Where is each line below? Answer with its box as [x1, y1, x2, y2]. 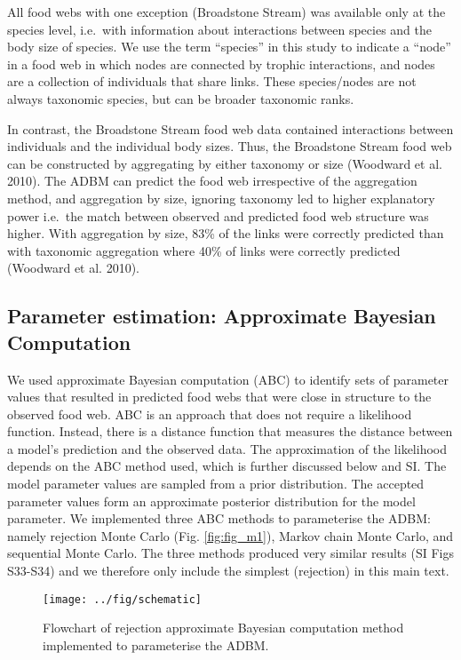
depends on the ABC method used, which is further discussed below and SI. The [7, 457, 447, 475]
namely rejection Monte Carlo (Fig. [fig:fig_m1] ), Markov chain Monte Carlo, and [7, 526, 454, 545]
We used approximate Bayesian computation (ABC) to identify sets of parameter [7, 370, 449, 388]
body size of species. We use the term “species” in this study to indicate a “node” [7, 37, 451, 56]
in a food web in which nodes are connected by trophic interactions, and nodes [7, 54, 435, 73]
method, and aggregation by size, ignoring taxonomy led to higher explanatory [7, 188, 435, 207]
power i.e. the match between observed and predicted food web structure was [7, 206, 429, 225]
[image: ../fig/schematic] [43, 592, 202, 606]
